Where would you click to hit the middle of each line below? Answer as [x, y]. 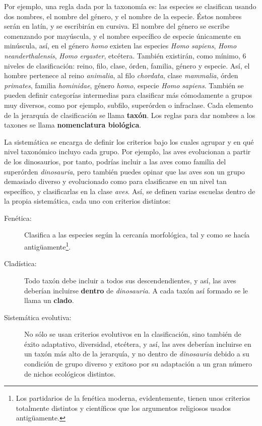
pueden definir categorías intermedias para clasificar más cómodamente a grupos [128, 95]
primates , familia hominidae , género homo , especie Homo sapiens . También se [124, 85]
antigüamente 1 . [48, 246]
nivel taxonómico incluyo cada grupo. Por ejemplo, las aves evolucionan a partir [127, 151]
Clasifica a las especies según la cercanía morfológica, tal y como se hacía [137, 235]
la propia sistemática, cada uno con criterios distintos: [87, 201]
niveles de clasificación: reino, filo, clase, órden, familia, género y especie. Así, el [127, 65]
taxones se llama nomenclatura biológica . [73, 125]
